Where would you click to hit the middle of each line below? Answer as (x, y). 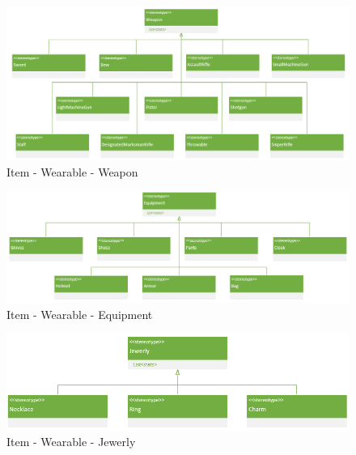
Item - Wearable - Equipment (80, 314)
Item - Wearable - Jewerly (71, 441)
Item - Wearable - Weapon (72, 171)
